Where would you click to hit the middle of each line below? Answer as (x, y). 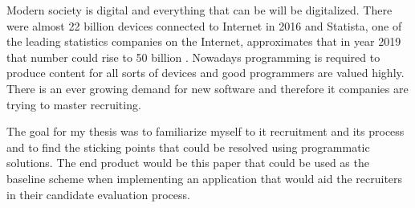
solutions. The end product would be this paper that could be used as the (188, 163)
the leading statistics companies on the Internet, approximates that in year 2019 (204, 41)
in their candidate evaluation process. (98, 194)
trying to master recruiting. (74, 104)
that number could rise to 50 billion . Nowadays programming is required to (193, 57)
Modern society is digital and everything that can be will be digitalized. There (199, 10)
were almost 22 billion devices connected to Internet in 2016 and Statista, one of (204, 25)
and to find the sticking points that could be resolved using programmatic (188, 147)
